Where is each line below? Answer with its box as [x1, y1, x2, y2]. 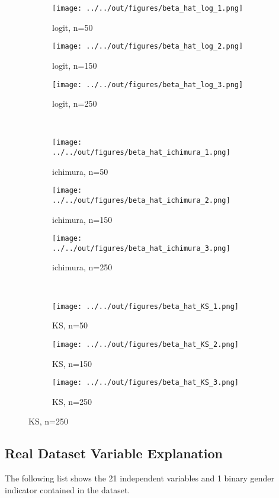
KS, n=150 [52, 357, 92, 369]
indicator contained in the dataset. [5, 483, 130, 496]
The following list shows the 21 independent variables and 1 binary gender [5, 472, 275, 484]
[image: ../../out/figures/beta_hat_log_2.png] [52, 42, 243, 51]
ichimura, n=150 [52, 213, 113, 225]
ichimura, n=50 [52, 165, 108, 177]
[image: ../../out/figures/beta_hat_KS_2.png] [52, 340, 239, 349]
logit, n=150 [52, 59, 97, 71]
